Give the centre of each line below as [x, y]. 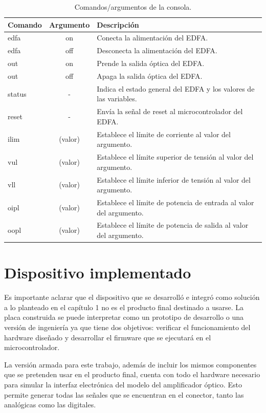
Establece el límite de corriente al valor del [164, 134]
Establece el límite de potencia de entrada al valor [175, 202]
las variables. [117, 99]
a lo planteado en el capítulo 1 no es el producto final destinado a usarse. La [124, 307]
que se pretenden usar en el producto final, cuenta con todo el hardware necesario [132, 374]
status [17, 93]
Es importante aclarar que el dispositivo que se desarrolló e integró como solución [132, 297]
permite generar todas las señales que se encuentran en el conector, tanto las [124, 394]
